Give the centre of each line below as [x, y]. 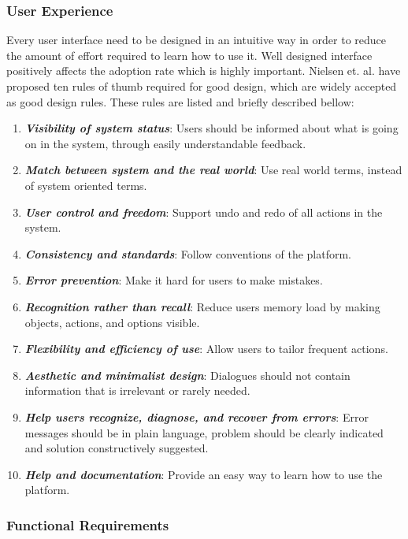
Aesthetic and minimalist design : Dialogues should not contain [187, 375]
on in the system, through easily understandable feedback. [165, 143]
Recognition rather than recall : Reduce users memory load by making [202, 306]
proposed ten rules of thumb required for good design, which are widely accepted [202, 86]
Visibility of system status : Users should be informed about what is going [211, 128]
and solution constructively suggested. [117, 448]
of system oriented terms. [86, 185]
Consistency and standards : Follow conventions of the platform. [188, 253]
